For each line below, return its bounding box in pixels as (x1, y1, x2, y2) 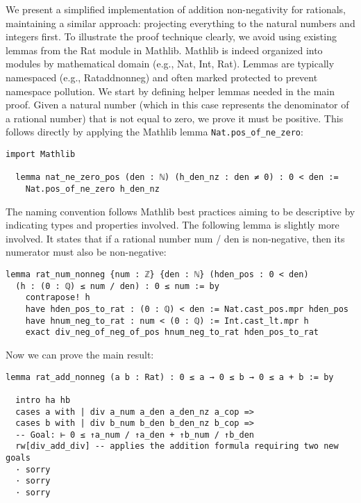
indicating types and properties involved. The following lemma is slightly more (6, 217, 339, 232)
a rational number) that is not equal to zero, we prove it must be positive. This (6, 110, 344, 125)
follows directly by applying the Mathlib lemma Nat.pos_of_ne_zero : (6, 124, 303, 139)
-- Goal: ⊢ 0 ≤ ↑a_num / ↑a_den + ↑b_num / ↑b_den (15, 429, 254, 440)
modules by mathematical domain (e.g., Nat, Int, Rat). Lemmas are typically (6, 56, 335, 71)
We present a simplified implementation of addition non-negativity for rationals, (6, 2, 346, 16)
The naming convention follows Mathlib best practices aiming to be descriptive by (6, 204, 355, 218)
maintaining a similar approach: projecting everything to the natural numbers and (6, 15, 355, 30)
